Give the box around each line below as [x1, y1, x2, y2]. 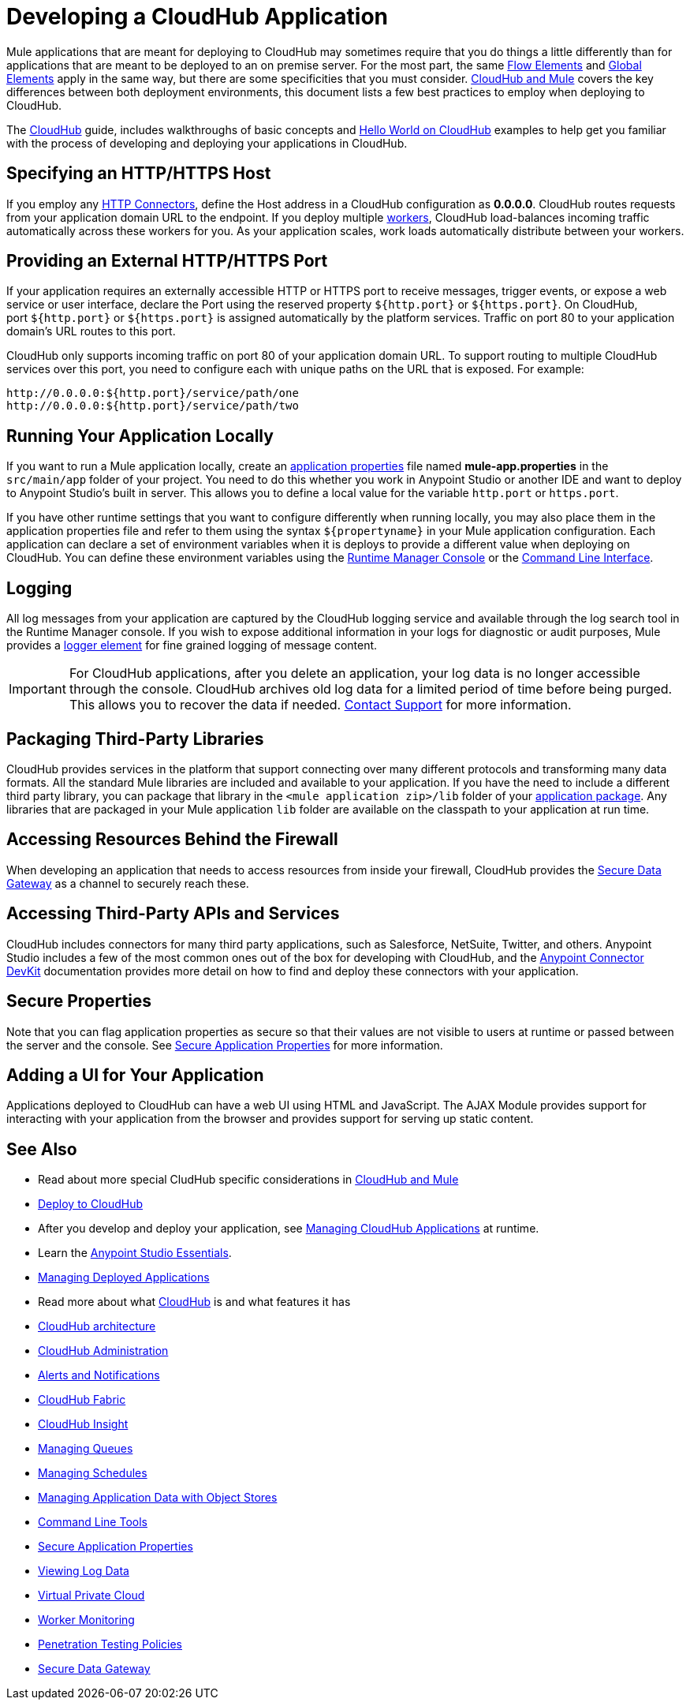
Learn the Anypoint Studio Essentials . [38, 1246, 232, 1260]
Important [9, 681, 66, 698]
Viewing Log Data [38, 1564, 129, 1578]
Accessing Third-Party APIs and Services [6, 904, 340, 924]
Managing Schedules [38, 1466, 147, 1480]
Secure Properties [6, 991, 152, 1012]
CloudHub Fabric [38, 1393, 126, 1407]
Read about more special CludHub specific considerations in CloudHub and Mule [38, 1173, 459, 1187]
